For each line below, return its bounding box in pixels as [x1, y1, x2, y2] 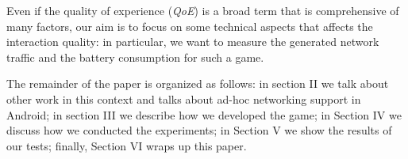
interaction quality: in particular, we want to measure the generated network [6, 33, 379, 50]
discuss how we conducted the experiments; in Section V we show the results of [6, 122, 392, 138]
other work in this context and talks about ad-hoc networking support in [6, 90, 361, 107]
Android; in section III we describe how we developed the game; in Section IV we [6, 106, 402, 123]
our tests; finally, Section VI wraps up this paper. [6, 137, 247, 153]
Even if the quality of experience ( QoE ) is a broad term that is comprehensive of [6, 2, 399, 18]
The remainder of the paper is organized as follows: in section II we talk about [6, 75, 389, 92]
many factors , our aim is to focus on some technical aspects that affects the [6, 17, 373, 34]
